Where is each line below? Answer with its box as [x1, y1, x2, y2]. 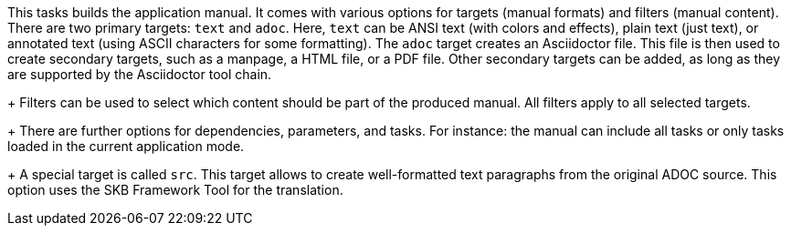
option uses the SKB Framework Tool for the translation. [7, 182, 343, 198]
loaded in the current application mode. [7, 138, 245, 154]
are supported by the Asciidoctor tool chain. [7, 66, 272, 82]
